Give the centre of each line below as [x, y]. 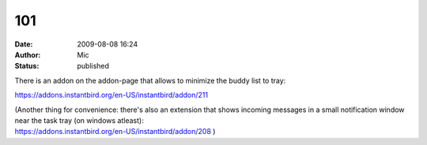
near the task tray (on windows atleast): [79, 120]
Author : [28, 54]
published [93, 66]
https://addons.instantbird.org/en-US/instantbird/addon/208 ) [115, 132]
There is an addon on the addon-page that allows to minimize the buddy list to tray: [150, 80]
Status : [27, 66]
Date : [24, 44]
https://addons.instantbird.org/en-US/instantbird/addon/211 [111, 95]
